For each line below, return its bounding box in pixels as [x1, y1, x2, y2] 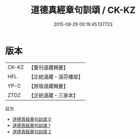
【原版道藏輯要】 [28, 82, 68, 89]
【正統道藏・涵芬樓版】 [28, 73, 83, 80]
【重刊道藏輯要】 [28, 64, 68, 71]
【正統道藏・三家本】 [28, 92, 78, 99]
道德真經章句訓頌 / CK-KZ [30, 4, 136, 16]
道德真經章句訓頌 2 [12, 129, 51, 135]
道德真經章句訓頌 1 [12, 122, 50, 128]
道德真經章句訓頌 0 [12, 116, 51, 122]
